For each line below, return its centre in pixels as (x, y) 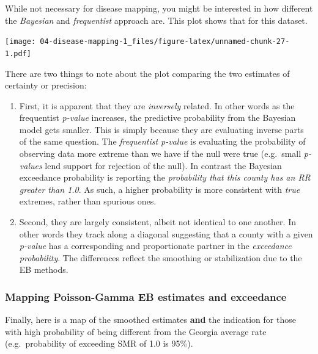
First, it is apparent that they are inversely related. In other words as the (157, 105)
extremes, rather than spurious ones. (88, 201)
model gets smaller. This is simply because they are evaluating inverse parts (161, 129)
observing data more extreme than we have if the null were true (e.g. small (160, 154)
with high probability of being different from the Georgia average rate (136, 331)
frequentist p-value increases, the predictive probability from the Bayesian (157, 117)
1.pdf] (18, 53)
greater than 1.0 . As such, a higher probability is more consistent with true (160, 189)
